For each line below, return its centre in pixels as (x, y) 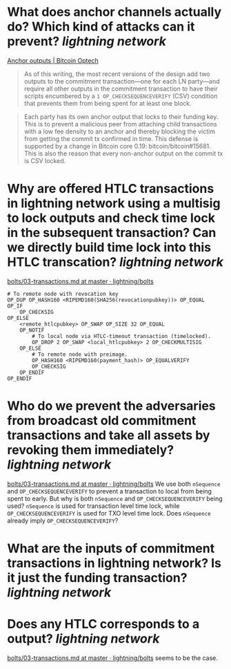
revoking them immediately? (91, 450)
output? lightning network (83, 639)
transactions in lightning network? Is (114, 563)
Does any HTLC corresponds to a (103, 624)
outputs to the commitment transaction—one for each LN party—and (122, 81)
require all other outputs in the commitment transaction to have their (121, 88)
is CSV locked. (45, 160)
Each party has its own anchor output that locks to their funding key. (121, 116)
